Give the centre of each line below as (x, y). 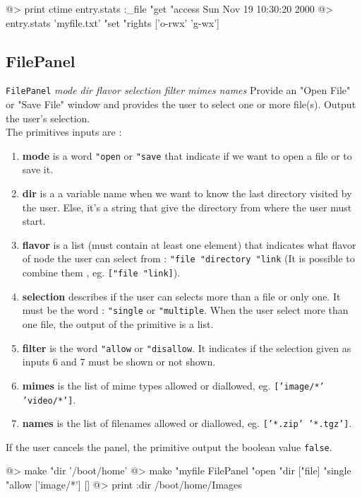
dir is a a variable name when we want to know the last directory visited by (187, 193)
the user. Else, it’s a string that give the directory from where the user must (187, 207)
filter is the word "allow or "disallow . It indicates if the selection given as (187, 347)
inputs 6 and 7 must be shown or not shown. (119, 362)
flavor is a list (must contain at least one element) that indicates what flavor (189, 244)
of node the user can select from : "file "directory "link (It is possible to (188, 258)
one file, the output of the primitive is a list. (118, 324)
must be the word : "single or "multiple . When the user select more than (185, 310)
